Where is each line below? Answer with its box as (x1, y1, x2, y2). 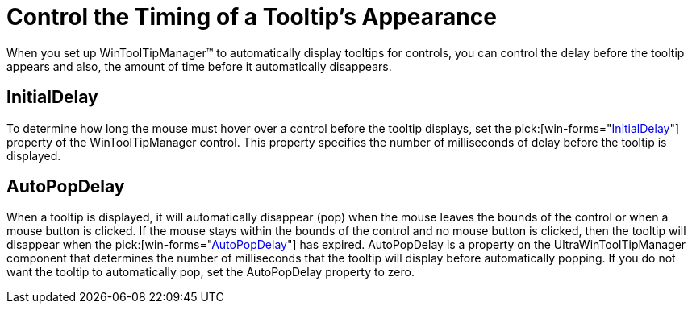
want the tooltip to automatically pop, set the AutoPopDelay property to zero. (6, 265, 415, 279)
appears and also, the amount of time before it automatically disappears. (6, 59, 392, 73)
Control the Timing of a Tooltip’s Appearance (6, 3, 497, 31)
